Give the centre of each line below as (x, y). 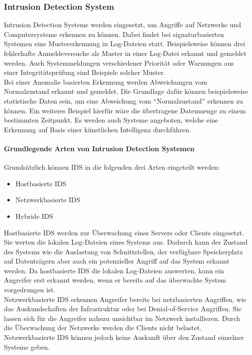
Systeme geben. (27, 346)
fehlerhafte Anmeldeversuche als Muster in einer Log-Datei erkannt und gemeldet (125, 53)
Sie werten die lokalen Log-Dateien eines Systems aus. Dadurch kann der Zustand (126, 242)
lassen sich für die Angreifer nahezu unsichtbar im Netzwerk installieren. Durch (122, 318)
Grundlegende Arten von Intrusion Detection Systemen (99, 148)
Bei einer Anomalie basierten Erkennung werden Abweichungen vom (106, 81)
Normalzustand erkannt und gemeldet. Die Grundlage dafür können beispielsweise (126, 91)
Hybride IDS (34, 216)
